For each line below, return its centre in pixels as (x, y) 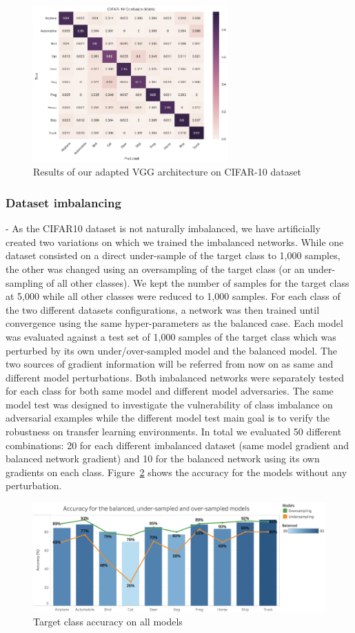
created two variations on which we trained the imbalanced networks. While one (175, 242)
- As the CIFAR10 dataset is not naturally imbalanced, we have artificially (163, 228)
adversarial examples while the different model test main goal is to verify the (168, 418)
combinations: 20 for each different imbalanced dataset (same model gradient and (177, 445)
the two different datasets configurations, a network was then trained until (163, 309)
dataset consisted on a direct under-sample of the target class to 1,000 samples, (173, 255)
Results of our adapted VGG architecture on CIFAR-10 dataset (167, 172)
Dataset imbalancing (63, 202)
